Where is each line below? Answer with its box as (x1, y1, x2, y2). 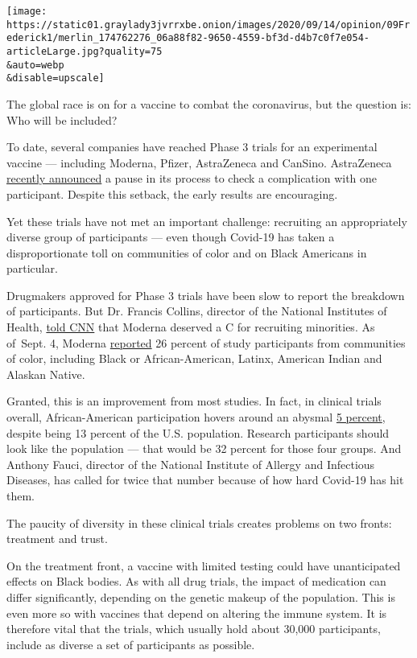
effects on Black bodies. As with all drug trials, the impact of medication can (6, 573, 386, 590)
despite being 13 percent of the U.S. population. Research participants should (6, 424, 390, 441)
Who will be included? (6, 111, 118, 128)
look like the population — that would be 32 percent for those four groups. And (6, 440, 402, 457)
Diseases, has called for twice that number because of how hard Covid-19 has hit (6, 471, 404, 488)
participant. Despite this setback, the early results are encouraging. (6, 185, 338, 202)
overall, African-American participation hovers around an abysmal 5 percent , (6, 409, 386, 426)
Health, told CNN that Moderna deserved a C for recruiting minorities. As (6, 319, 375, 335)
